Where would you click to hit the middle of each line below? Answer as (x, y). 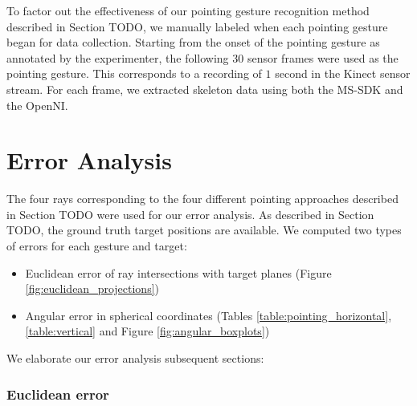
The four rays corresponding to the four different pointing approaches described (202, 199)
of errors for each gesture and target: (97, 246)
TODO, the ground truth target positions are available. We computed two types (204, 230)
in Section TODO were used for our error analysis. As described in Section (190, 214)
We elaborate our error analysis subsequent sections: (135, 358)
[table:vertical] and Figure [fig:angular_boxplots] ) (147, 331)
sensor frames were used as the (323, 57)
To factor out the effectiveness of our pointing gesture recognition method (188, 10)
